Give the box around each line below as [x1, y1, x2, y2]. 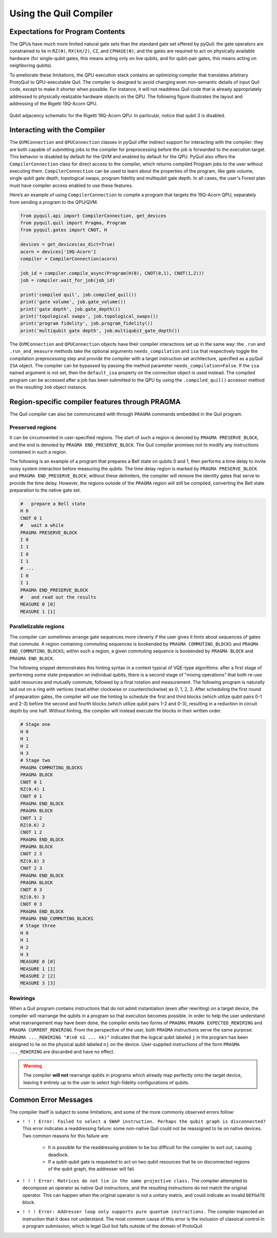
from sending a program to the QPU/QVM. [9, 199, 98, 205]
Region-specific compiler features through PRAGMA [9, 397, 181, 406]
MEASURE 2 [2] [20, 973, 56, 979]
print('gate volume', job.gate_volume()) [20, 299, 126, 305]
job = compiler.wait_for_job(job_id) [20, 277, 115, 284]
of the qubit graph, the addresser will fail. [48, 1166, 135, 1172]
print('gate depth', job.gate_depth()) [20, 306, 121, 312]
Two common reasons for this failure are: [22, 1133, 109, 1139]
